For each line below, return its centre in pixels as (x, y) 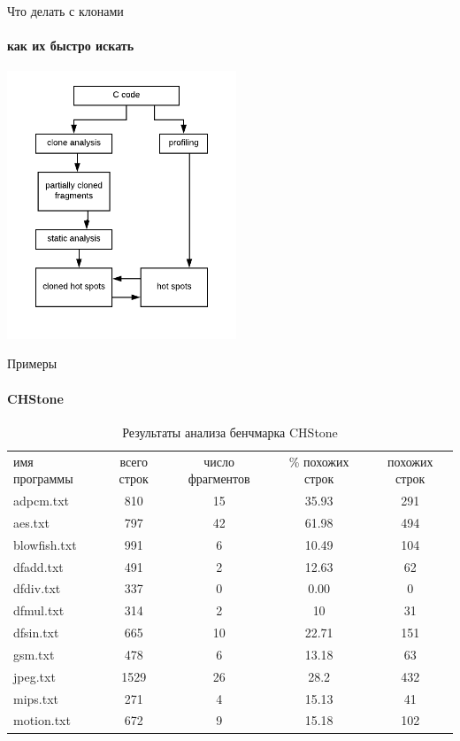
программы (43, 479)
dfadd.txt (38, 566)
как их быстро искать (71, 46)
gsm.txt (34, 654)
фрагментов (219, 479)
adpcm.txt (42, 501)
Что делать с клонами (65, 11)
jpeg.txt (34, 676)
